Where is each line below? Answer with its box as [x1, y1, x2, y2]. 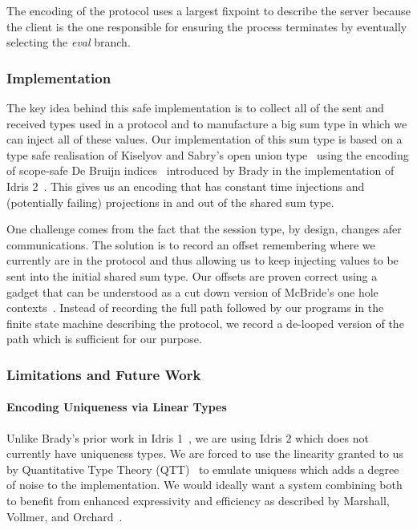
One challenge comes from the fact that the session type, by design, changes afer [6, 220, 402, 237]
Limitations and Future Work [6, 364, 201, 384]
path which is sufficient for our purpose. [6, 330, 202, 347]
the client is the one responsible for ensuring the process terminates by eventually [6, 18, 407, 34]
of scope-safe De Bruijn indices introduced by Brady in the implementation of [6, 162, 395, 179]
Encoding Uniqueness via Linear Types [6, 399, 227, 415]
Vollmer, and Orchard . [6, 508, 123, 524]
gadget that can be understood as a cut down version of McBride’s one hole [6, 283, 379, 300]
